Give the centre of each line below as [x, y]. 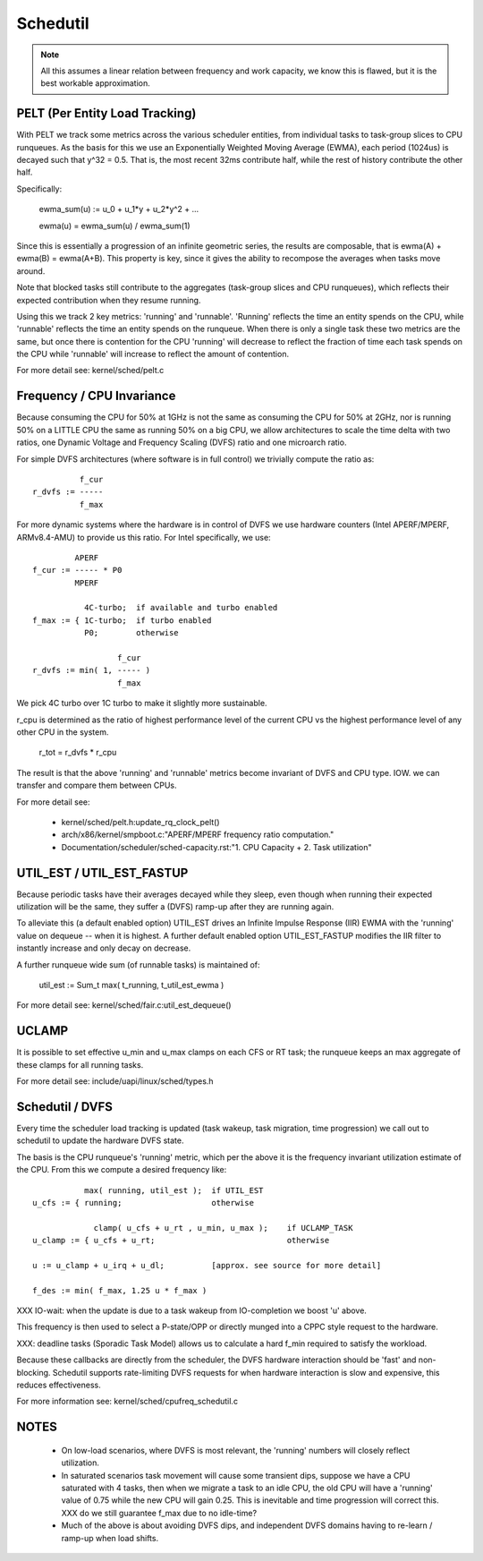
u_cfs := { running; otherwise [144, 1203]
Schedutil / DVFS [65, 1107]
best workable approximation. [96, 83]
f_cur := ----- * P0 [77, 570]
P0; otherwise [131, 633]
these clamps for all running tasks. [80, 1064]
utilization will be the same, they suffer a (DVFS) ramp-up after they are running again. [175, 907]
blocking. [34, 1372]
